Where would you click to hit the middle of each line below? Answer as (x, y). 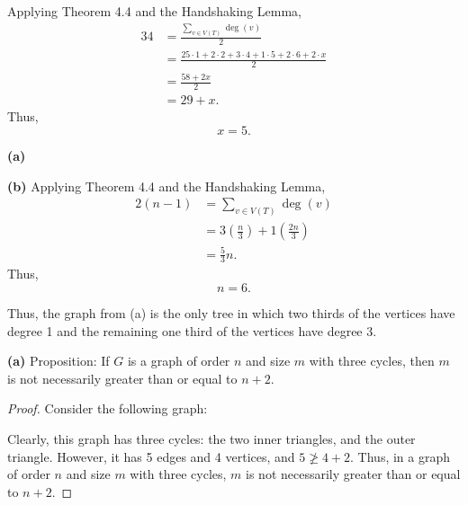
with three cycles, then (372, 361)
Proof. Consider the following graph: (108, 408)
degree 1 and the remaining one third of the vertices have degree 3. (192, 330)
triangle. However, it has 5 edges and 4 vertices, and (151, 456)
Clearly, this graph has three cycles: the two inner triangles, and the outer (211, 438)
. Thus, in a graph (400, 456)
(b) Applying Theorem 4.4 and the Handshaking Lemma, (166, 186)
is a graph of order (179, 361)
